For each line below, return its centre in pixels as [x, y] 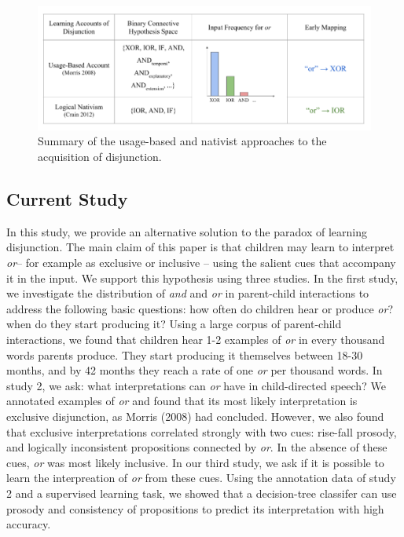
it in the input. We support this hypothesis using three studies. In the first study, [202, 278]
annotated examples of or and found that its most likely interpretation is [182, 401]
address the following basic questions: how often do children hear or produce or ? [200, 308]
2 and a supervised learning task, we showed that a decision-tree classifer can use [202, 493]
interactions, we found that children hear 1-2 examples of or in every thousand [196, 339]
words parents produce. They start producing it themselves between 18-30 [185, 354]
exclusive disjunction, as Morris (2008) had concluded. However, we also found [195, 416]
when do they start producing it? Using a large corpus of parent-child [174, 324]
